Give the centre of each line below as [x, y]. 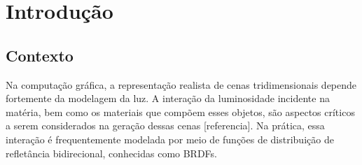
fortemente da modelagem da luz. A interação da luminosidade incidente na [168, 98]
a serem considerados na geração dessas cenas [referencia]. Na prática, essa [165, 125]
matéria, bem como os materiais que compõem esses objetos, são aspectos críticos [180, 112]
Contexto [40, 55]
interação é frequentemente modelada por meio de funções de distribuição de [170, 139]
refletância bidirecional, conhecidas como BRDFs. [112, 153]
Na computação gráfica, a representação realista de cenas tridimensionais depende [181, 84]
